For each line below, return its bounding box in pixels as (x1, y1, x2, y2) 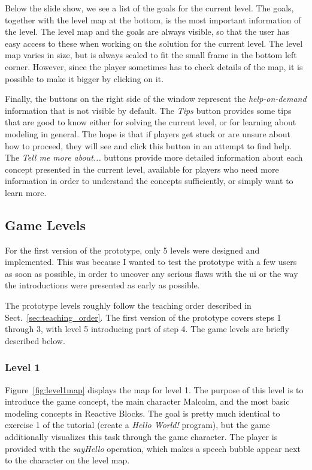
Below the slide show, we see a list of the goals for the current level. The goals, (5, 2, 294, 14)
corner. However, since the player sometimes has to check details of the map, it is (5, 60, 303, 73)
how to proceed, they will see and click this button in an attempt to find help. (5, 139, 292, 152)
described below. (5, 334, 65, 347)
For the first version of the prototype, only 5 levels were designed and (5, 243, 260, 256)
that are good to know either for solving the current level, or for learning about (5, 116, 296, 128)
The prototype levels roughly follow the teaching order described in (5, 299, 252, 312)
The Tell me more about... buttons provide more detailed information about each (5, 151, 303, 164)
